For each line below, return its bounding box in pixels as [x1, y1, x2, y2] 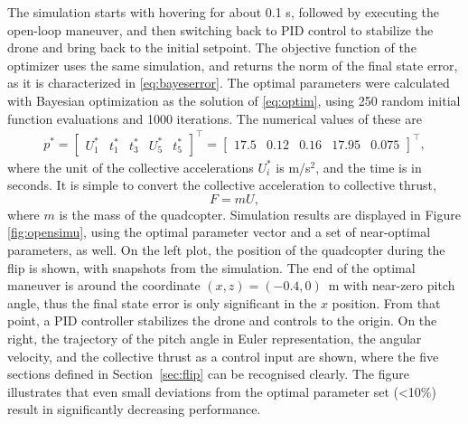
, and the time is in [315, 157, 422, 176]
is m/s [276, 157, 311, 176]
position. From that [332, 293, 441, 312]
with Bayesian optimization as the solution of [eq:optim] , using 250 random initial [7, 90, 461, 109]
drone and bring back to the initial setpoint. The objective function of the [7, 38, 417, 57]
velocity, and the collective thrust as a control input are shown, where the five [7, 346, 439, 365]
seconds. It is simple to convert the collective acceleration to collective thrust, [7, 175, 436, 194]
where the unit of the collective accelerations [7, 157, 254, 176]
